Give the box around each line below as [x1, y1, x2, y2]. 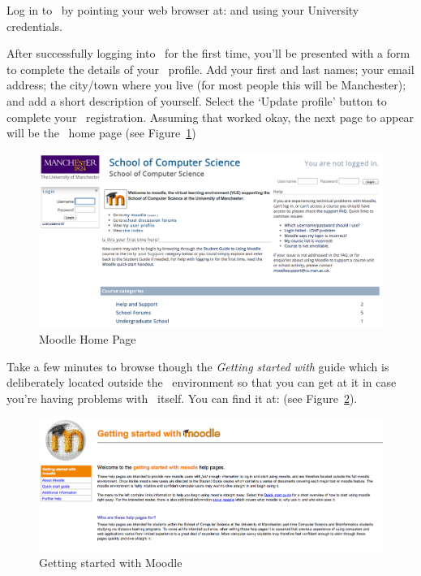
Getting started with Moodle [39, 554, 183, 571]
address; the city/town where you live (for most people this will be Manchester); [6, 76, 406, 93]
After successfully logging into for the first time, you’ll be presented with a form [6, 45, 410, 62]
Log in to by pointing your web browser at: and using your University [6, 2, 359, 18]
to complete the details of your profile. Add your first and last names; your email [6, 60, 415, 77]
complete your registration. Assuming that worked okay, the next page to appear [6, 108, 415, 125]
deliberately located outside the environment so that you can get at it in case [6, 374, 397, 391]
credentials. [6, 17, 62, 34]
